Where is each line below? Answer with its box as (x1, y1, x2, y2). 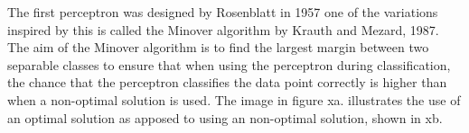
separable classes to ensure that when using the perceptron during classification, (7, 55, 451, 74)
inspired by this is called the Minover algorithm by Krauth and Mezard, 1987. (7, 20, 439, 39)
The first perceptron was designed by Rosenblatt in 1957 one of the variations (7, 3, 438, 21)
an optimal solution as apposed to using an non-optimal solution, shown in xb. (7, 108, 443, 127)
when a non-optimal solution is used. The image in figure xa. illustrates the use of (7, 90, 461, 109)
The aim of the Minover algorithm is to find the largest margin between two (7, 38, 429, 57)
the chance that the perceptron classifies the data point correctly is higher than (7, 73, 447, 92)
